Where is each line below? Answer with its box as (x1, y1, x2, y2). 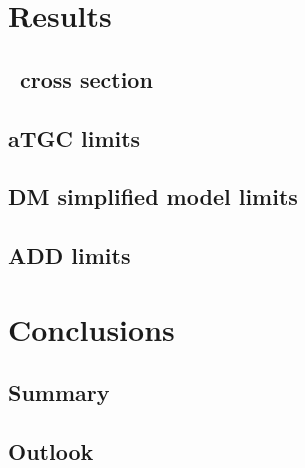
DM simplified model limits (8, 181, 298, 212)
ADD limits (8, 240, 131, 271)
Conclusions (8, 308, 175, 349)
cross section (20, 63, 153, 94)
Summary (8, 377, 110, 408)
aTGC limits (8, 122, 141, 153)
